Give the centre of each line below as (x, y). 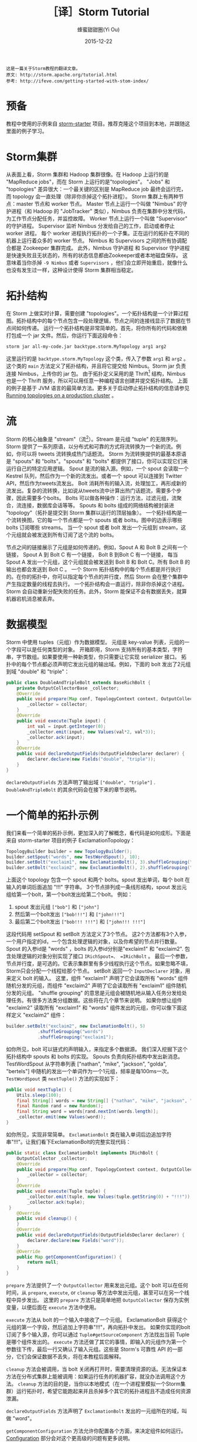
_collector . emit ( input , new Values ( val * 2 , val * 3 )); (92, 732)
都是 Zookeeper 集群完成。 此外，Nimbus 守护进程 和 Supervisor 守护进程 (101, 248)
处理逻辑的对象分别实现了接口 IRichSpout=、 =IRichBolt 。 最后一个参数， (101, 956)
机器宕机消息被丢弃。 (32, 598)
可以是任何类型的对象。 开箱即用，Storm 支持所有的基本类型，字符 (102, 649)
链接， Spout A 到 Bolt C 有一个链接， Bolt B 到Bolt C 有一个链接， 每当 (92, 554)
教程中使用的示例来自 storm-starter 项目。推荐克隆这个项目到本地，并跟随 (96, 124)
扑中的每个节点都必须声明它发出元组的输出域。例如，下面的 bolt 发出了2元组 (98, 664)
